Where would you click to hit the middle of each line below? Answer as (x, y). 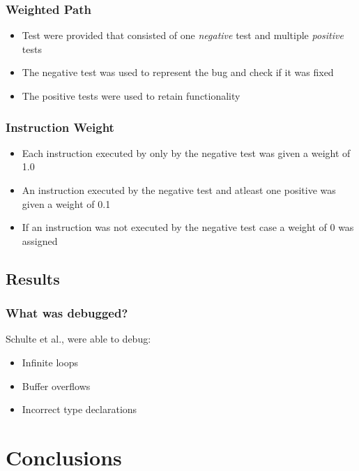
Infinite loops (50, 362)
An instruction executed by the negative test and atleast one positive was (179, 190)
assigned (40, 240)
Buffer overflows (56, 386)
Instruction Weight (60, 127)
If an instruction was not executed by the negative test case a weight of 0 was (188, 227)
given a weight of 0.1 (66, 203)
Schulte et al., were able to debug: (78, 339)
